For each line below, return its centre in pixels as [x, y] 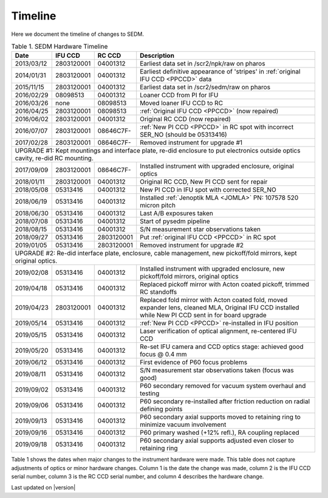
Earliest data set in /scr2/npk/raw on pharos [203, 64]
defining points [161, 409]
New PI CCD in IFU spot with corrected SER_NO [208, 190]
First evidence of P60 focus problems [194, 362]
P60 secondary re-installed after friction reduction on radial [225, 401]
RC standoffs [159, 292]
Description [157, 56]
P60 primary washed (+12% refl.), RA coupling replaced [220, 433]
